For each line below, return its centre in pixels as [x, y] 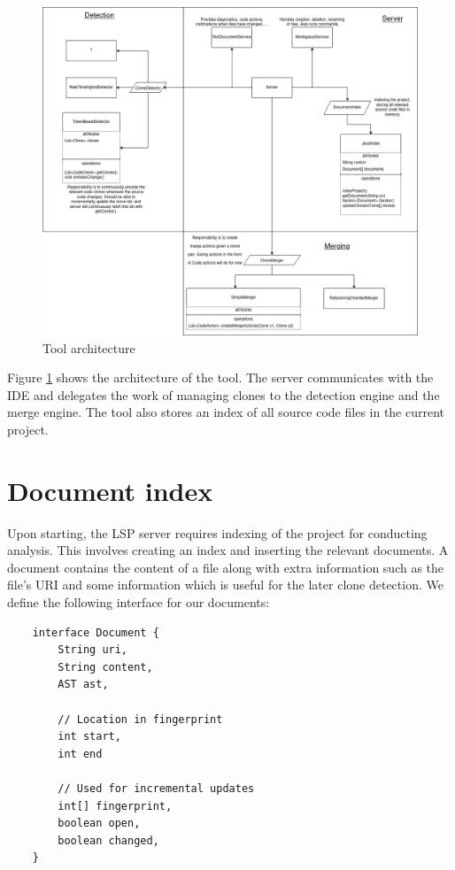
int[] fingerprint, [115, 806]
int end [80, 754]
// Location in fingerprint [140, 719]
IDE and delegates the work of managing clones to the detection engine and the [224, 394]
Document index [110, 490]
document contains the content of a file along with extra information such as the [226, 567]
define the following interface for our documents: [139, 602]
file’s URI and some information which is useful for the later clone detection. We [225, 585]
